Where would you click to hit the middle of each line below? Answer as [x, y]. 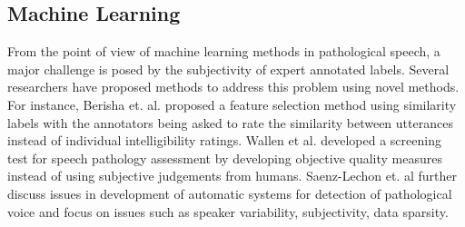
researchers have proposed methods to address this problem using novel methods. [233, 87]
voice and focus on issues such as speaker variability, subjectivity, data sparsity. [228, 211]
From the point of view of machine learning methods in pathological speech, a [224, 51]
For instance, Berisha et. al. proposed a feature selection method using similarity [232, 104]
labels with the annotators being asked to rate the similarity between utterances [230, 122]
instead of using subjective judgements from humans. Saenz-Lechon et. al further [232, 176]
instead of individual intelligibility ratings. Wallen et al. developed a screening [224, 140]
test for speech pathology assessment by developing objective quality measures [225, 158]
